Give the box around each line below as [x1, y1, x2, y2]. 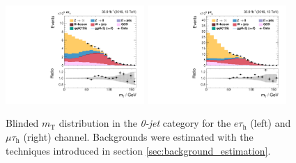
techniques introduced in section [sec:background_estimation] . [6, 143, 271, 157]
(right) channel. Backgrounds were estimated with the [23, 130, 254, 144]
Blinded [6, 116, 39, 130]
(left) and [250, 116, 291, 130]
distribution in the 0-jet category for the [59, 116, 231, 130]
